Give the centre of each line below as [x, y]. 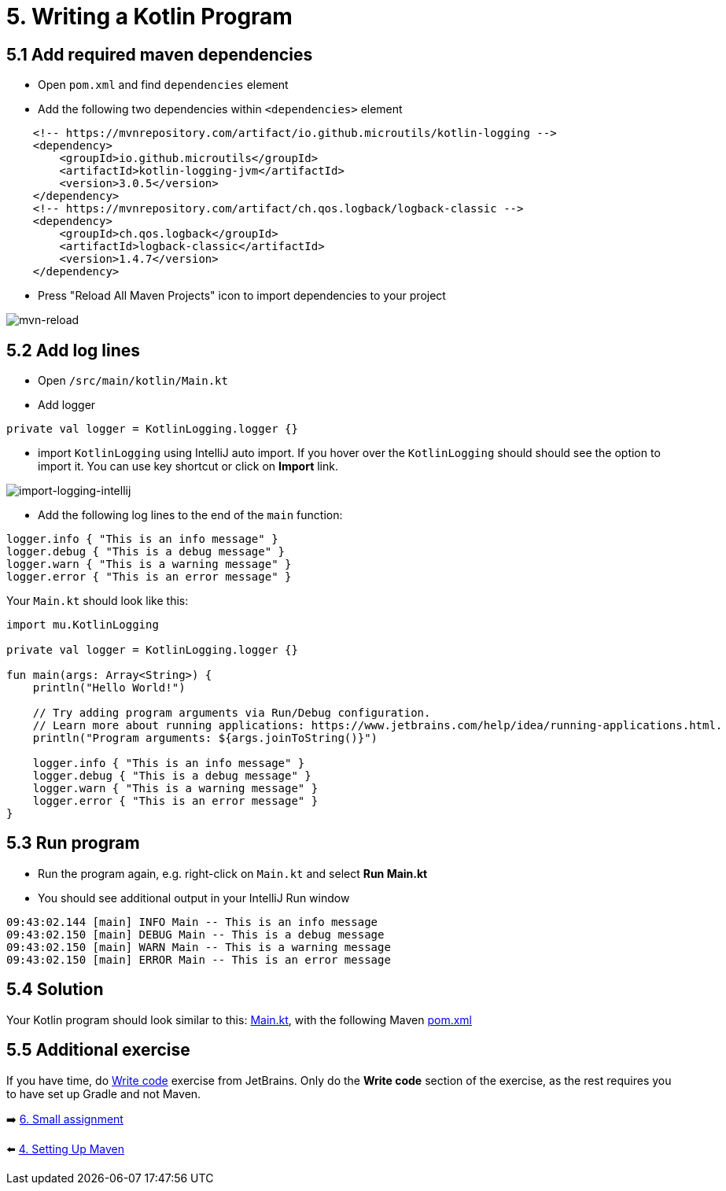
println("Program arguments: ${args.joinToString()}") [205, 738]
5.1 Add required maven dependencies [160, 54]
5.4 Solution [55, 990]
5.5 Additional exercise [98, 1050]
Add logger [67, 405]
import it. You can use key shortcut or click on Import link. [188, 466]
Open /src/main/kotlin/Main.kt [133, 381]
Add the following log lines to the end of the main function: [190, 515]
